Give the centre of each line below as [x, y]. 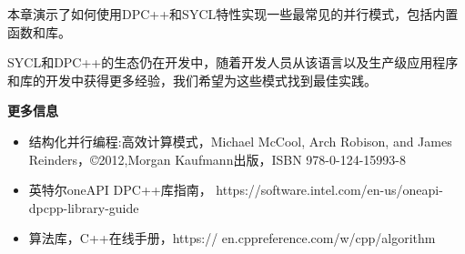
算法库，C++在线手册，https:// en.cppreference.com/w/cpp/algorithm [232, 238]
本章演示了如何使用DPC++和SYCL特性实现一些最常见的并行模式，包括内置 [233, 14]
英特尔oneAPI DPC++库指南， [120, 190]
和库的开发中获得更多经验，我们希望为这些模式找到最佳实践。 [192, 80]
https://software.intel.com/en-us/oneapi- [329, 190]
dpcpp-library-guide [84, 207]
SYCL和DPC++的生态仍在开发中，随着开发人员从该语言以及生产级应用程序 [233, 62]
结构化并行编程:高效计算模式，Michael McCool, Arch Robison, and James [240, 141]
